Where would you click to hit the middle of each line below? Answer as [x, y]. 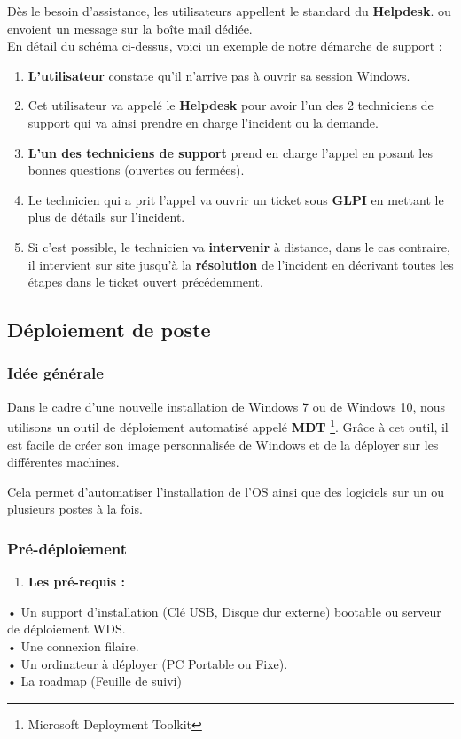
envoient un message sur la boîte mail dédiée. [130, 28]
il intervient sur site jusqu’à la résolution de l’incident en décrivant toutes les [241, 264]
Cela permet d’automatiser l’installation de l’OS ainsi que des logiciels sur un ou [226, 491]
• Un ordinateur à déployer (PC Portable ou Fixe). [148, 663]
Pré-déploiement [67, 548]
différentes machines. [63, 462]
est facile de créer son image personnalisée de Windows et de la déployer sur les [223, 444]
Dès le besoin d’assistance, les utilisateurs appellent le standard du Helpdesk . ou [229, 11]
